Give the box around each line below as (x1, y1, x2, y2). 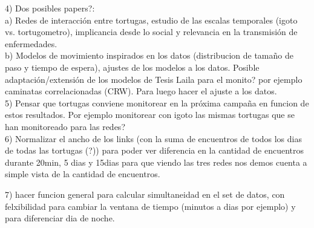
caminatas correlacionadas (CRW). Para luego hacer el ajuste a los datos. (5, 85, 277, 97)
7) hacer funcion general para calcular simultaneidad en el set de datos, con (5, 187, 285, 200)
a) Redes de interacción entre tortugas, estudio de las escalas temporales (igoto (5, 13, 298, 26)
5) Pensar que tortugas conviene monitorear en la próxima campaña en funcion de (5, 96, 309, 109)
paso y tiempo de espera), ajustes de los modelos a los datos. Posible (5, 60, 260, 73)
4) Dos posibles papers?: (5, 2, 95, 14)
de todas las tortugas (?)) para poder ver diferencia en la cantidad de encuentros (5, 144, 304, 157)
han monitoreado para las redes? (5, 120, 125, 132)
